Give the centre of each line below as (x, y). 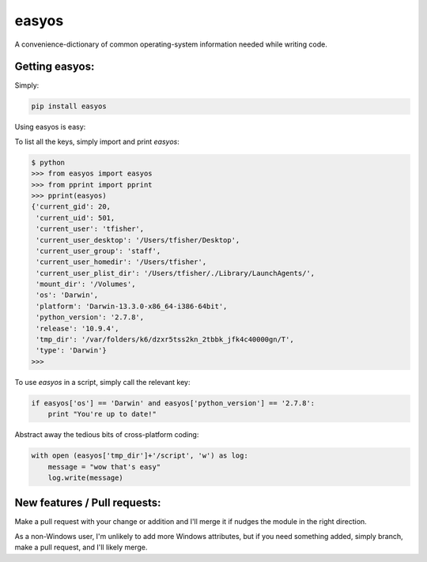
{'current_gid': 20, (71, 207)
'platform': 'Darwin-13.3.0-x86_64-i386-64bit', (132, 306)
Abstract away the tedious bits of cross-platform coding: (107, 435)
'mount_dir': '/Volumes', (86, 284)
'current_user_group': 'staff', (98, 251)
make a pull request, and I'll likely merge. (81, 547)
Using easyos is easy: (50, 127)
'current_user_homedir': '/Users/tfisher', (121, 262)
